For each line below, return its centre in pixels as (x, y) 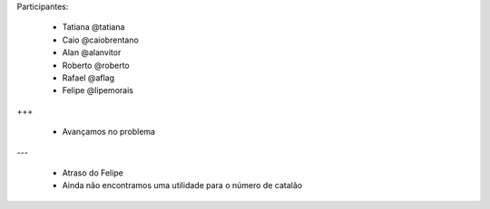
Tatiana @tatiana (93, 27)
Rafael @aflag (88, 78)
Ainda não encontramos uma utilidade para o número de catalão (182, 185)
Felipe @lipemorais (98, 90)
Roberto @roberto (96, 65)
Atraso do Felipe (93, 173)
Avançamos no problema (109, 132)
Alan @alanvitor (92, 52)
